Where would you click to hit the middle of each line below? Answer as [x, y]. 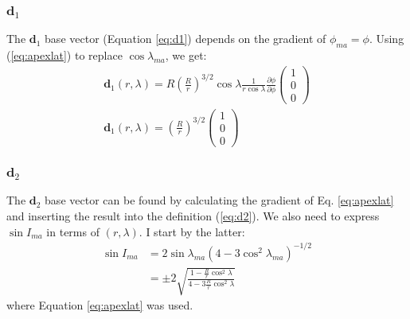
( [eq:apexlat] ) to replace [64, 55]
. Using [387, 39]
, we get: [186, 55]
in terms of [73, 231]
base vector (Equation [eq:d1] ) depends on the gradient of [185, 39]
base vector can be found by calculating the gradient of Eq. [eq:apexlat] [219, 200]
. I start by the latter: [192, 231]
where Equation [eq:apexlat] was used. [100, 305]
